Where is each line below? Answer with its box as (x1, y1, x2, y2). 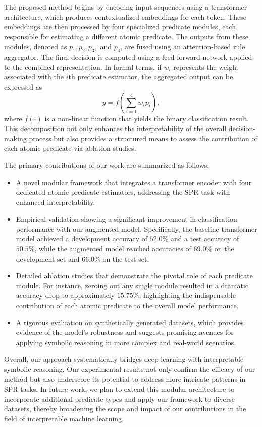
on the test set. (102, 253, 149, 264)
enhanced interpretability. (16, 196, 95, 207)
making (4, 133, 27, 143)
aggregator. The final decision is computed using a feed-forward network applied (4, 52, 252, 62)
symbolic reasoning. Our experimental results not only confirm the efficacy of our (4, 364, 255, 374)
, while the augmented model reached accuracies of (34, 243, 191, 254)
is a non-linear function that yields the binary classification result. (44, 113, 249, 123)
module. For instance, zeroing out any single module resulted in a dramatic (16, 280, 249, 290)
